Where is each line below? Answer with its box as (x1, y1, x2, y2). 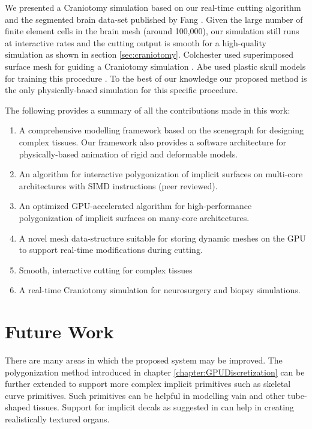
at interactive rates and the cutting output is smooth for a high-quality (5, 36, 266, 49)
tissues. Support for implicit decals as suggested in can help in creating (33, 401, 294, 413)
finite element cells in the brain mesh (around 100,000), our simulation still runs (5, 25, 299, 37)
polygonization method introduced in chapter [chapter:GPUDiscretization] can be (5, 365, 305, 378)
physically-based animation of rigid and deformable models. (19, 147, 238, 160)
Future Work (5, 319, 114, 344)
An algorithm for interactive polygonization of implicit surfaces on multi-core (19, 168, 303, 180)
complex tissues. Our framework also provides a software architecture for (19, 135, 287, 148)
